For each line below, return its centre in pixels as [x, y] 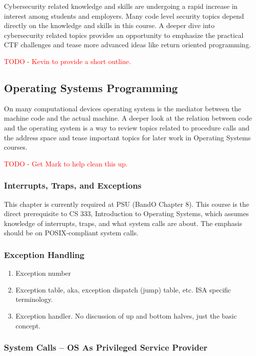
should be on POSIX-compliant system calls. [71, 233]
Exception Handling [44, 254]
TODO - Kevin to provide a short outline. [67, 61]
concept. [28, 325]
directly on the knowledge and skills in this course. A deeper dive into [109, 25]
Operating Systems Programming [91, 87]
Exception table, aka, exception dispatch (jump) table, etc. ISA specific [123, 289]
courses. [16, 147]
